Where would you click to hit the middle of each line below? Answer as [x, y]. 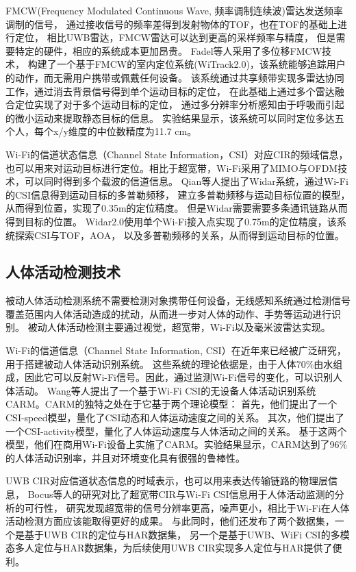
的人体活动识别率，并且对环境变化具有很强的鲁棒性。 [125, 457]
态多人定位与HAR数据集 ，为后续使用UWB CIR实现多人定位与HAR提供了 [169, 548]
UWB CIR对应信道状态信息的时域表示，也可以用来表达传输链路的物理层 [167, 481]
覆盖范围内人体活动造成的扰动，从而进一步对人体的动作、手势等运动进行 [168, 313]
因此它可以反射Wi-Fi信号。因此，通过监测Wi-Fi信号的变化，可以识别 [178, 377]
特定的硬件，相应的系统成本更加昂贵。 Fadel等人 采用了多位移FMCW [168, 50]
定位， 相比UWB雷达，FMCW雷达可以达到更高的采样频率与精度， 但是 [175, 37]
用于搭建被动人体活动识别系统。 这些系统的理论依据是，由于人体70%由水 [169, 363]
